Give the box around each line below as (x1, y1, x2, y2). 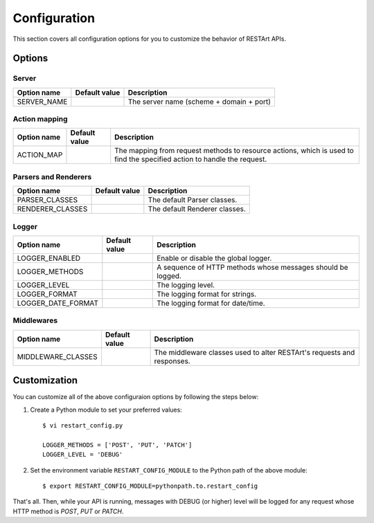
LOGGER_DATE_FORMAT (17, 298, 99, 308)
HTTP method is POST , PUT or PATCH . (12, 507, 124, 515)
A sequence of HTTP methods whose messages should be (157, 262, 349, 272)
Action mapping (12, 114, 68, 124)
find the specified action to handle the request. (114, 154, 267, 164)
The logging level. (157, 280, 215, 290)
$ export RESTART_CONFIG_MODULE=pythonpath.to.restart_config (42, 481, 258, 490)
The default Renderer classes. (148, 204, 246, 214)
